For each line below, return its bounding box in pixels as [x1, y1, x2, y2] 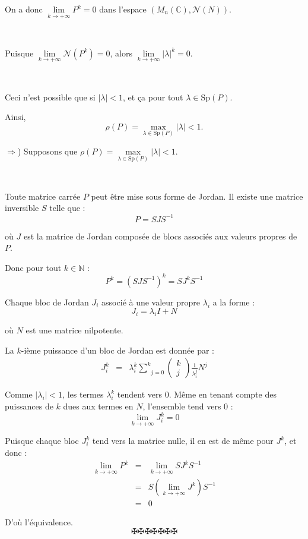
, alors [110, 46, 132, 59]
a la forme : [212, 295, 255, 308]
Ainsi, [5, 111, 26, 123]
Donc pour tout [5, 261, 62, 273]
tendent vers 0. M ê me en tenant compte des [117, 388, 277, 401]
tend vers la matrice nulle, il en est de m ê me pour [92, 434, 274, 447]
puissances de [5, 400, 53, 412]
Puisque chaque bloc [5, 434, 79, 447]
